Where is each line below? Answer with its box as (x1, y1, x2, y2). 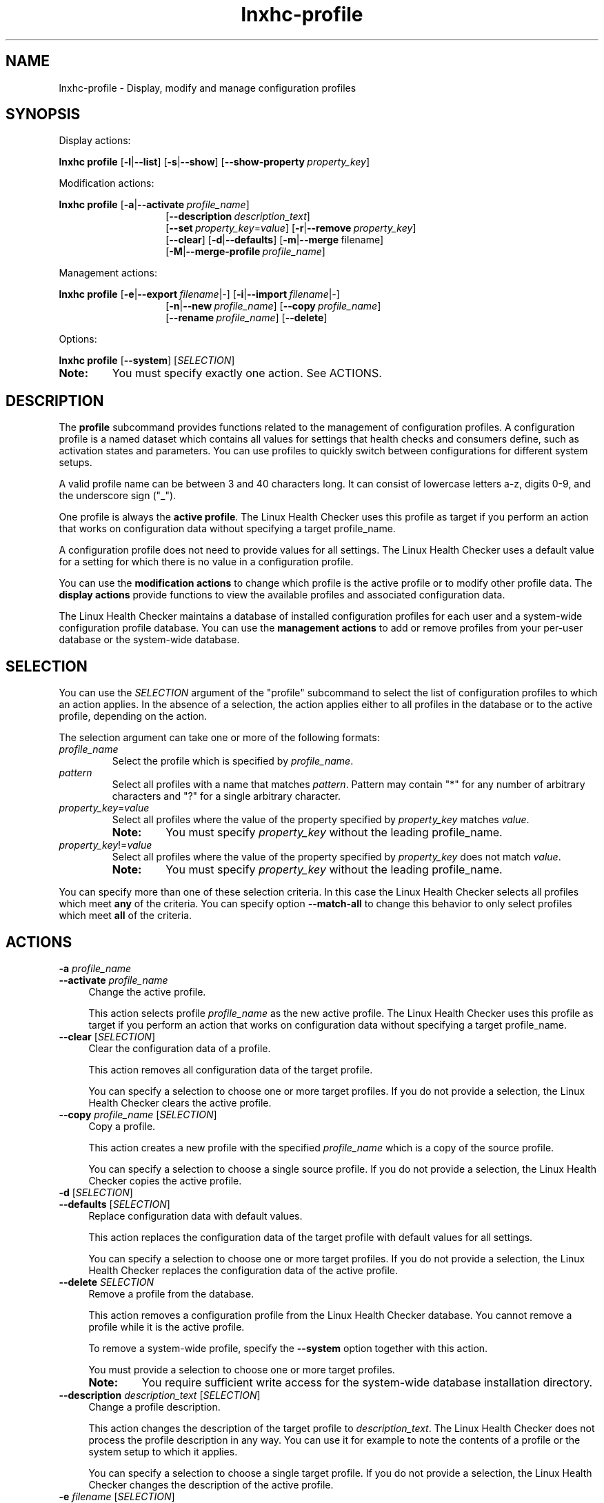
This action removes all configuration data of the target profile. (88, 1063, 373, 1076)
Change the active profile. (88, 985, 206, 998)
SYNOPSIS (6, 105, 81, 123)
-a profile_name (59, 962, 132, 974)
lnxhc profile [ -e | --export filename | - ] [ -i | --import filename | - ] (59, 288, 340, 301)
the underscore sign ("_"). (59, 490, 177, 502)
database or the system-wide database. (59, 634, 240, 646)
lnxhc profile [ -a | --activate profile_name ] (59, 199, 250, 211)
